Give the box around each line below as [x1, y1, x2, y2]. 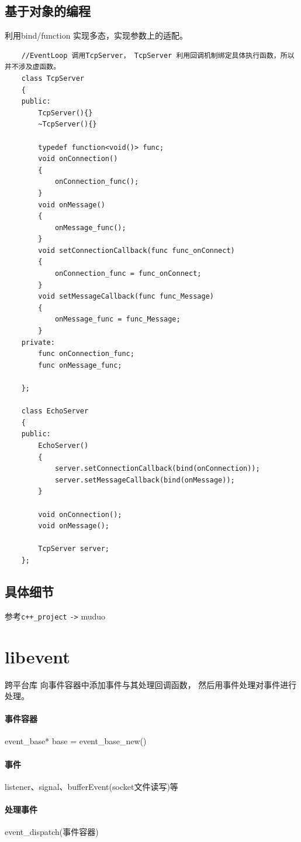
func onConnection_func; [38, 350, 134, 358]
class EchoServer [21, 407, 89, 416]
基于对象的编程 [5, 2, 91, 20]
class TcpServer [21, 74, 85, 83]
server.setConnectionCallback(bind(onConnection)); [54, 464, 260, 473]
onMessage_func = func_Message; [54, 315, 181, 324]
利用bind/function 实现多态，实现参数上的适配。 [5, 29, 188, 42]
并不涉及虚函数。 [5, 63, 61, 71]
